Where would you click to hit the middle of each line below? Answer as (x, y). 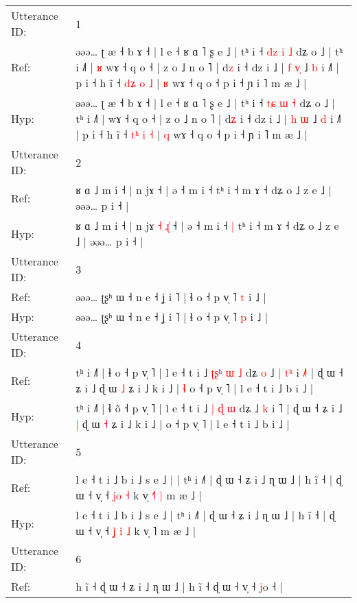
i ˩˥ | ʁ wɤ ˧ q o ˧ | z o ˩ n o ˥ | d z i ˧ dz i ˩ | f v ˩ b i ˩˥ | (207, 67)
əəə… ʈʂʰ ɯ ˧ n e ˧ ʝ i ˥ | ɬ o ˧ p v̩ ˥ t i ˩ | (171, 297)
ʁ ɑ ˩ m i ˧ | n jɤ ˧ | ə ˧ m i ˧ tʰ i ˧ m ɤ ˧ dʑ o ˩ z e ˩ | (204, 190)
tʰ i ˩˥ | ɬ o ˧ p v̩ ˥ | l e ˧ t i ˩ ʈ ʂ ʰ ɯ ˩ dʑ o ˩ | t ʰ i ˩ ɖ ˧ (209, 372)
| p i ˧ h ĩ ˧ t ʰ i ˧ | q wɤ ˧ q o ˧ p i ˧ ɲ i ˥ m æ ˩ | (192, 134)
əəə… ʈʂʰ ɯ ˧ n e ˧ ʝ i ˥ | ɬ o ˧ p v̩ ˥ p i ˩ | (172, 317)
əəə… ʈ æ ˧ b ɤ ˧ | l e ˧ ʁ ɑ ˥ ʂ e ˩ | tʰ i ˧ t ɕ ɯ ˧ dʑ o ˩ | (205, 103)
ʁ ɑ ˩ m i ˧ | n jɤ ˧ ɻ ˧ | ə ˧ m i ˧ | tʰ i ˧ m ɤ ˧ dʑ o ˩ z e (207, 225)
